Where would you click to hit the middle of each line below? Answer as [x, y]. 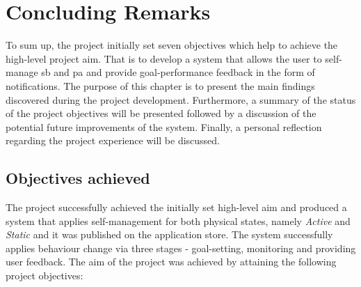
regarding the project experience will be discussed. [113, 140]
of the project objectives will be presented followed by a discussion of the [161, 113]
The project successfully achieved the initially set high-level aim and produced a [176, 207]
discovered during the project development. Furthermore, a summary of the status [181, 99]
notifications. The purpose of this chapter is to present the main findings [160, 85]
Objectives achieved [78, 178]
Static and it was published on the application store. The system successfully [169, 234]
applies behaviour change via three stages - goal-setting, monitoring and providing [181, 248]
